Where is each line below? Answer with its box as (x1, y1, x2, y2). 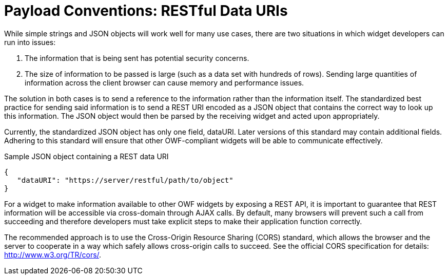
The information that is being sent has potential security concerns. (25, 53, 249, 62)
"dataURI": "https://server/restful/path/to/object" (17, 176, 233, 184)
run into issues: (4, 37, 56, 47)
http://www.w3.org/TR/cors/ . (4, 250, 102, 259)
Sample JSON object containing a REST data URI (4, 152, 169, 161)
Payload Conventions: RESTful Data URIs (4, 2, 288, 19)
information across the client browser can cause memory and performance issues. (25, 78, 304, 87)
